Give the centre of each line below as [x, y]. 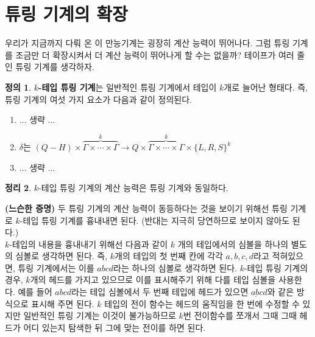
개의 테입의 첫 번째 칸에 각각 [169, 256]
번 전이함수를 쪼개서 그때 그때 [240, 315]
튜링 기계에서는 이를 [56, 267]
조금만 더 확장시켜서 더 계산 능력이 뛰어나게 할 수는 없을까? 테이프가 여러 [155, 54]
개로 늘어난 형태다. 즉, [266, 87]
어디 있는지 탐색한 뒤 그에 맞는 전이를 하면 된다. [115, 327]
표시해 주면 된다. [63, 303]
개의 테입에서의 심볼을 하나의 [233, 244]
